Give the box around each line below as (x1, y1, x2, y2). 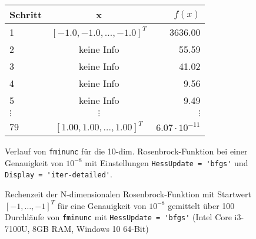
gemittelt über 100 (168, 199, 235, 211)
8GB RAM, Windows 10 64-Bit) (32, 222, 149, 234)
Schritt (9, 8, 42, 21)
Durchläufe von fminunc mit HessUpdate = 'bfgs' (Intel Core (5, 211, 232, 223)
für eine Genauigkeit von (57, 199, 147, 211)
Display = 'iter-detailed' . (5, 168, 112, 180)
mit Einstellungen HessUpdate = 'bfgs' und (85, 156, 248, 169)
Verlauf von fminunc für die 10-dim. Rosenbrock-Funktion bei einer (5, 145, 248, 157)
